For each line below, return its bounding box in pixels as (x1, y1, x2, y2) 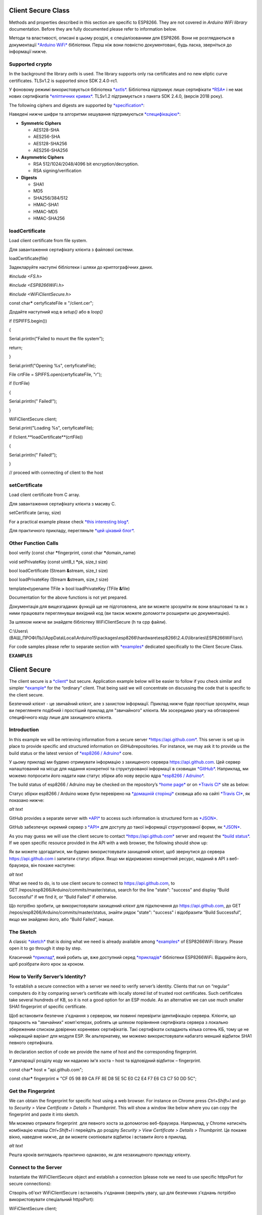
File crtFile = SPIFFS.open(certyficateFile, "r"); (9, 372, 102, 378)
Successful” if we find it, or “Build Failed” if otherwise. (9, 894, 117, 900)
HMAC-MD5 (33, 208, 58, 214)
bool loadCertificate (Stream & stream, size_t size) (9, 568, 108, 573)
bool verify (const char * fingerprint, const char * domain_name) (9, 550, 136, 556)
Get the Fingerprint (9, 1088, 55, 1094)
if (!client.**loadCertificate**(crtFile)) (9, 434, 83, 440)
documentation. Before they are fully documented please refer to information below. (9, 26, 177, 32)
